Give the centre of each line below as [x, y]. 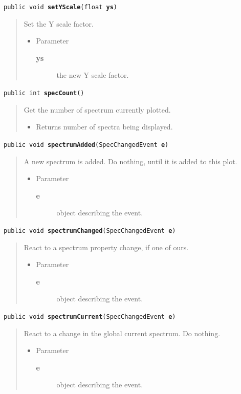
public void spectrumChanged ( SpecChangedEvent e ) [90, 231]
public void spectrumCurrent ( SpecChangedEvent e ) [90, 316]
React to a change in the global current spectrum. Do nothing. [122, 333]
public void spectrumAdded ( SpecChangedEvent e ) [86, 145]
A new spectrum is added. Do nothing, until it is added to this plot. [130, 161]
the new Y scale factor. [93, 75]
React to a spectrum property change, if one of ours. [106, 247]
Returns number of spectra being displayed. [104, 127]
